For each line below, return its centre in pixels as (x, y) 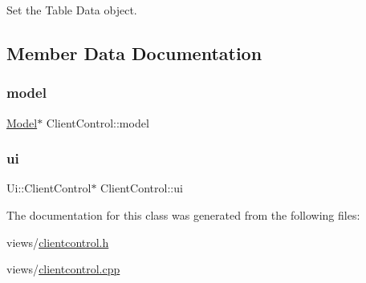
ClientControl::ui (142, 188)
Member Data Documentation (134, 53)
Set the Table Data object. (72, 10)
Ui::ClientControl (49, 188)
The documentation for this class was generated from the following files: (183, 215)
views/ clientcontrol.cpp (63, 269)
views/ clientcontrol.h (58, 242)
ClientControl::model (98, 122)
